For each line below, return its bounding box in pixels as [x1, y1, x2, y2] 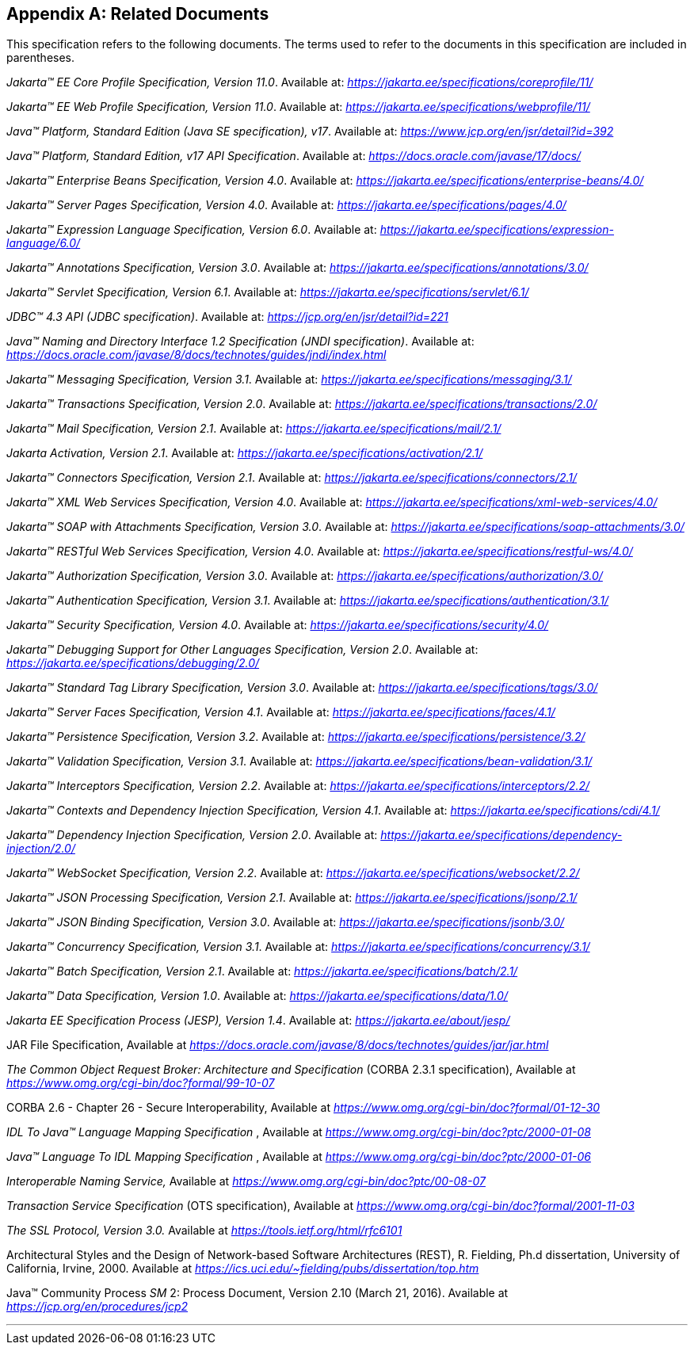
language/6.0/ [6, 236, 81, 250]
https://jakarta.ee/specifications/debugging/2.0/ [6, 656, 260, 670]
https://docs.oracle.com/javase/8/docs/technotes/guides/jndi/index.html [6, 348, 387, 362]
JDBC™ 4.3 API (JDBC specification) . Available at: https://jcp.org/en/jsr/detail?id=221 [6, 310, 448, 324]
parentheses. [6, 51, 75, 65]
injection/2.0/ [6, 842, 75, 856]
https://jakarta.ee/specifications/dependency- [380, 828, 623, 842]
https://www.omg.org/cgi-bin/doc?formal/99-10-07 [6, 1076, 275, 1090]
